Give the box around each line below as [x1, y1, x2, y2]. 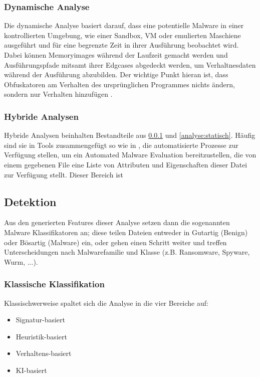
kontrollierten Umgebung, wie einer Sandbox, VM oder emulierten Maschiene [4, 30, 241, 40]
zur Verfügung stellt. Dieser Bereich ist [4, 169, 123, 179]
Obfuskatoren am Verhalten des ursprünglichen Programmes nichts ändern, [4, 79, 235, 89]
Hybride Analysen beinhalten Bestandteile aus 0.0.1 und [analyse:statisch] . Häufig [4, 130, 255, 140]
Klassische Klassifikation [4, 278, 105, 290]
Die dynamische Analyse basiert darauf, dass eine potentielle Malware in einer [4, 20, 244, 31]
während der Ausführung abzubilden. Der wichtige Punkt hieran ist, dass [4, 69, 228, 80]
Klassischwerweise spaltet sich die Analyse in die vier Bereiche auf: [4, 297, 208, 308]
